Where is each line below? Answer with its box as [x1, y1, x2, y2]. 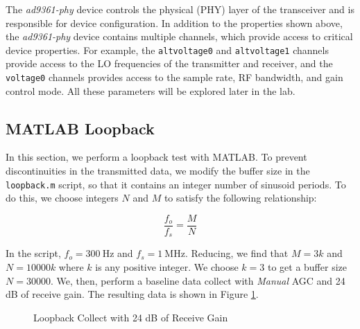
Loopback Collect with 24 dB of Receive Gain [33, 310, 228, 324]
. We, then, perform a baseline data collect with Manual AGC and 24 [50, 273, 345, 287]
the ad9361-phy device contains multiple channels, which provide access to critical [6, 29, 353, 44]
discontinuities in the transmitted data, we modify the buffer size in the [6, 163, 310, 178]
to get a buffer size [267, 260, 347, 274]
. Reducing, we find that [185, 246, 289, 260]
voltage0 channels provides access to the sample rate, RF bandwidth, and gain [6, 70, 343, 85]
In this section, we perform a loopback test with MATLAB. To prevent [6, 150, 307, 164]
